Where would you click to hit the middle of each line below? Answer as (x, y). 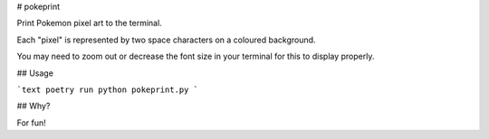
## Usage (35, 73)
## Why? (34, 106)
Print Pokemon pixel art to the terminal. (89, 23)
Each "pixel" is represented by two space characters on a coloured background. (166, 40)
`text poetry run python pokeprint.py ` (108, 89)
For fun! (32, 123)
